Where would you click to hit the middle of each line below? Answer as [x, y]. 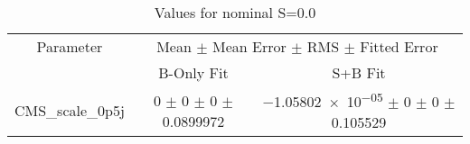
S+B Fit [359, 72]
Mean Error [249, 46]
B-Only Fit [193, 72]
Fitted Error [399, 46]
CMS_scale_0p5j [70, 111]
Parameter [70, 46]
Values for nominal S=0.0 [235, 12]
